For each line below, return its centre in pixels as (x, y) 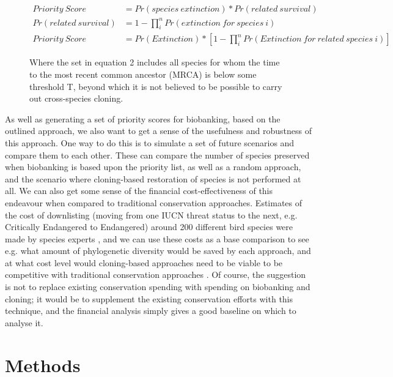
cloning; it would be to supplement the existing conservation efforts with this (149, 298)
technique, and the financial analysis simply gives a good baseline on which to (151, 311)
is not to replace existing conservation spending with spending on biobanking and (158, 287)
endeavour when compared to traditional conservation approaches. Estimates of (154, 202)
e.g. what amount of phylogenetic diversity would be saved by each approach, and (158, 251)
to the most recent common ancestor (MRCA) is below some (143, 74)
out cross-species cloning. (76, 98)
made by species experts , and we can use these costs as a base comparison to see (157, 238)
